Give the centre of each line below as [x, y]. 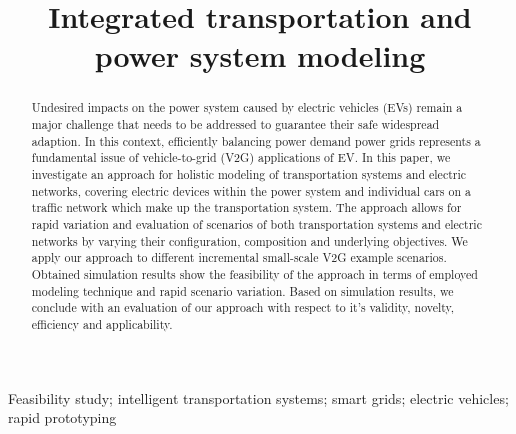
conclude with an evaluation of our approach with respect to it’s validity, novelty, [243, 307]
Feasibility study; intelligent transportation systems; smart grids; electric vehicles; [258, 397]
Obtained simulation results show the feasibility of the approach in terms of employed [254, 273]
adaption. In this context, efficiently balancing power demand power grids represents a [256, 140]
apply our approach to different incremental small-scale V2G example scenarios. [239, 257]
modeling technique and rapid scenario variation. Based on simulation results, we [242, 290]
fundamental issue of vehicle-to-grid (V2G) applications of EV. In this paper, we [241, 157]
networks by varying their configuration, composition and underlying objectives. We [249, 240]
